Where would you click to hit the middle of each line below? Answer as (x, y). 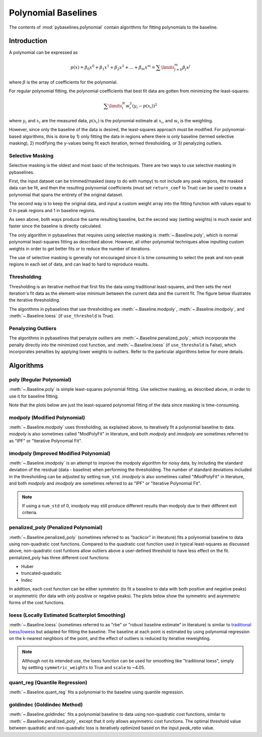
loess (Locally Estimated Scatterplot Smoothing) (67, 615)
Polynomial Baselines (53, 13)
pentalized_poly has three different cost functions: (59, 557)
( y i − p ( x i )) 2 (145, 106)
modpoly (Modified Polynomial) (47, 418)
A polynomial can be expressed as (43, 52)
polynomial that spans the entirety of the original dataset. (66, 195)
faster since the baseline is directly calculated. (55, 226)
